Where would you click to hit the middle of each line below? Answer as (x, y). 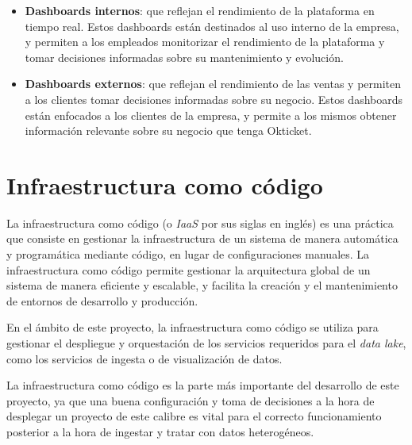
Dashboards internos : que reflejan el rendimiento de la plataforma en (200, 10)
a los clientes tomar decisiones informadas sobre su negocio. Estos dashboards (214, 99)
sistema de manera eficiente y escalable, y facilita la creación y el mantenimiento (202, 285)
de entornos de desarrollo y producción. (102, 300)
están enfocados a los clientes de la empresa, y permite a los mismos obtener (211, 115)
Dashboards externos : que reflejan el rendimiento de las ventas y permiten (213, 84)
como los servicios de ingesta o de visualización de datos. (144, 358)
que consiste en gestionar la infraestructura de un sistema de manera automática (202, 238)
